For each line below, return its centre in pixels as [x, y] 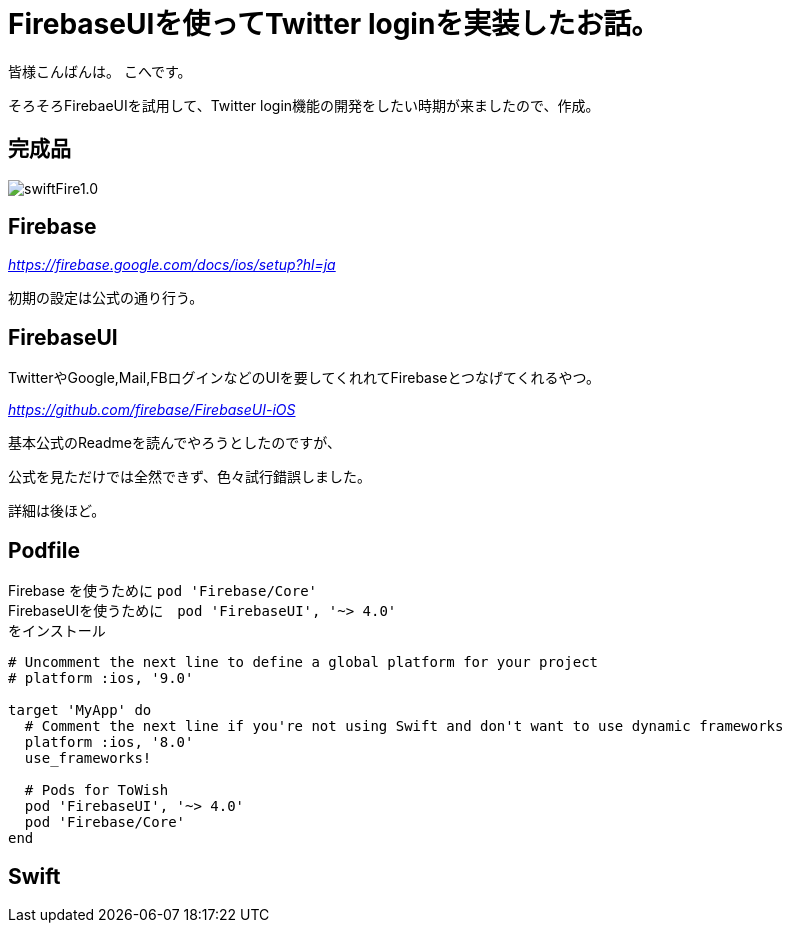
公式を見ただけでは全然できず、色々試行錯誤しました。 [190, 477]
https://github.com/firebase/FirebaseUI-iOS [152, 410]
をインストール [57, 631]
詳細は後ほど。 [57, 511]
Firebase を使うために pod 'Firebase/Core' [163, 591]
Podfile [44, 550]
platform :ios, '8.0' [109, 742]
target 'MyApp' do [80, 710]
